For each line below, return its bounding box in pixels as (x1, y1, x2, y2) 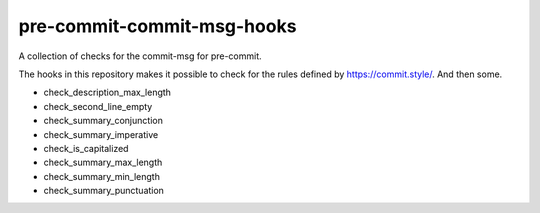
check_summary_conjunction (43, 115, 164, 127)
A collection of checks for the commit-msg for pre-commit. (18, 50, 262, 62)
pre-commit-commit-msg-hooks (18, 15, 297, 37)
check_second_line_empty (43, 100, 153, 112)
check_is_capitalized (43, 142, 129, 154)
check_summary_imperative (43, 128, 159, 140)
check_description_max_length (43, 86, 172, 99)
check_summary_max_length (43, 156, 163, 169)
